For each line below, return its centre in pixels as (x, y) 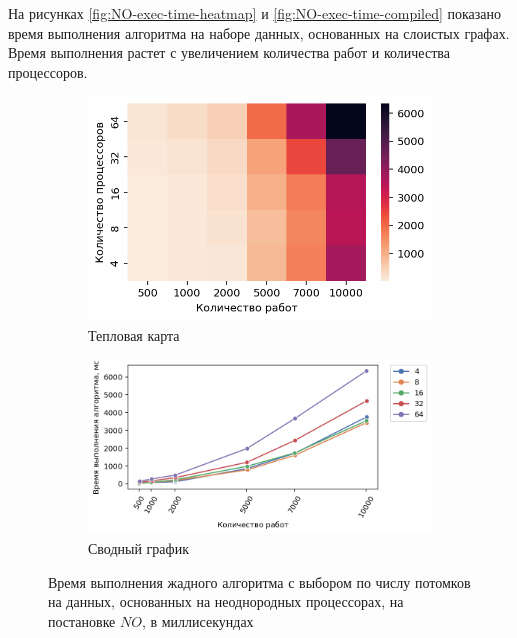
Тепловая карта (134, 335)
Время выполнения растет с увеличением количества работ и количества (229, 52)
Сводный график (138, 548)
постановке (82, 620)
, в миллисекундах (197, 620)
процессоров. (48, 71)
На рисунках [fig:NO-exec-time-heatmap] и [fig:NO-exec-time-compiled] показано (255, 13)
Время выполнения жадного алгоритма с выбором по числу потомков (259, 581)
